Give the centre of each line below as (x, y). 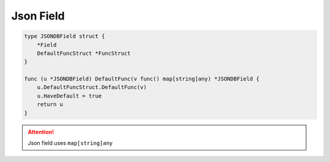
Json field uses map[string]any (70, 143)
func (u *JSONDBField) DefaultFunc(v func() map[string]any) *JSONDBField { (142, 79)
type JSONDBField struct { (64, 36)
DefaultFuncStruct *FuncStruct (84, 53)
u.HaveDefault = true (69, 96)
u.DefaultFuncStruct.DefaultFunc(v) (92, 87)
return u (50, 104)
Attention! (41, 132)
